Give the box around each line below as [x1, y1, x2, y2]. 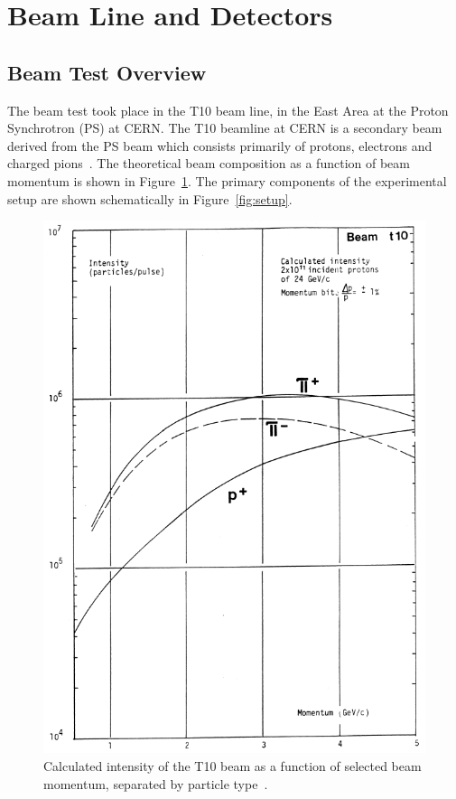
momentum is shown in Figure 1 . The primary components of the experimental [7, 171, 447, 190]
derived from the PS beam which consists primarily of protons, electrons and [7, 136, 433, 155]
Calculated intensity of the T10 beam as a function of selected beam [43, 756, 422, 775]
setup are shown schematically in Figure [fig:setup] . [7, 189, 293, 208]
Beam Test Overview [7, 58, 207, 86]
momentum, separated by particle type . [43, 774, 268, 793]
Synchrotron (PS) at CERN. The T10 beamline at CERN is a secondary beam [7, 118, 442, 137]
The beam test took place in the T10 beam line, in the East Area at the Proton [7, 100, 449, 119]
